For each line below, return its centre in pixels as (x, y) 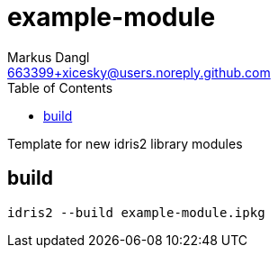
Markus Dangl (49, 57)
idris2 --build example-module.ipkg (136, 212)
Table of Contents (60, 87)
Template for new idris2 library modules (125, 143)
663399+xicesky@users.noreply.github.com (139, 72)
